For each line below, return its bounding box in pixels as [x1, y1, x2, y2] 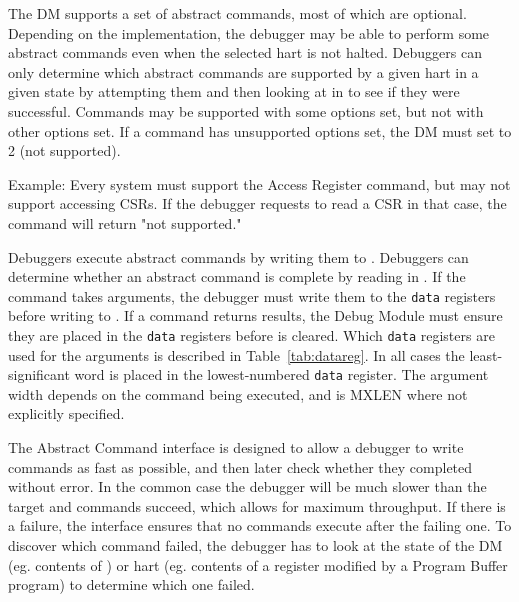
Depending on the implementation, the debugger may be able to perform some [8, 22, 490, 43]
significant [8, 364, 70, 385]
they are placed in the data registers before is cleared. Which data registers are [8, 324, 495, 345]
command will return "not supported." [8, 212, 242, 233]
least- [469, 344, 503, 365]
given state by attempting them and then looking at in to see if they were [8, 81, 460, 102]
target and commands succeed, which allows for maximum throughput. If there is [8, 495, 506, 516]
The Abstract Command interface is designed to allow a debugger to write [8, 437, 464, 458]
